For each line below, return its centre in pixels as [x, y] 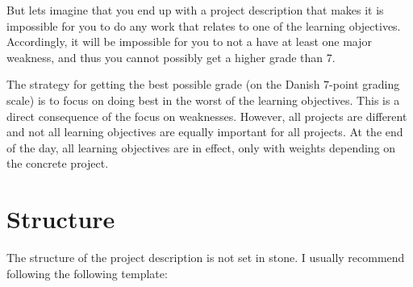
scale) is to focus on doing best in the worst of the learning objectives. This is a [203, 100]
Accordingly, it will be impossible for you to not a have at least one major [190, 42]
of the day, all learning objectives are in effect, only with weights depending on [201, 147]
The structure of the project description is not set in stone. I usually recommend [206, 258]
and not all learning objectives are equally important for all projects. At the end [205, 132]
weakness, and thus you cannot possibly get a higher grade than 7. [171, 57]
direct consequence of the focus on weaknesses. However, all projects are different [207, 116]
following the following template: [87, 273]
